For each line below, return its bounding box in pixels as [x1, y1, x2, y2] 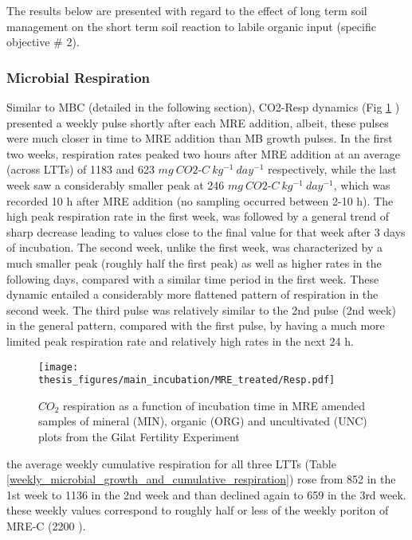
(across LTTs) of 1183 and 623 [6, 161, 155, 178]
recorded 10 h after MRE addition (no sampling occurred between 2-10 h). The [6, 192, 394, 209]
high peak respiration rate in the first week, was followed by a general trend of [6, 208, 389, 225]
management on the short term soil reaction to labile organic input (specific [6, 18, 376, 34]
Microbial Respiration [6, 67, 151, 87]
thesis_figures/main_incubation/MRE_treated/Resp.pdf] [38, 374, 335, 386]
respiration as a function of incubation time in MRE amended [63, 397, 366, 413]
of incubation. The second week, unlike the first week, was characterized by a [6, 239, 383, 256]
